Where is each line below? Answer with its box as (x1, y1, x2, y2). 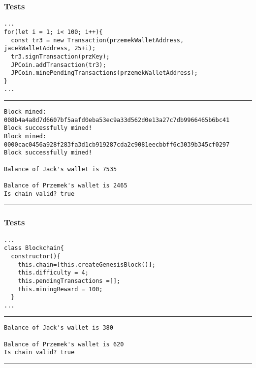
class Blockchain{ (4, 245, 64, 252)
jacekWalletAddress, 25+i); (4, 45, 96, 52)
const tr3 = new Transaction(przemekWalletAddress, (11, 36, 184, 44)
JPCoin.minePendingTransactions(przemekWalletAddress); (11, 69, 198, 77)
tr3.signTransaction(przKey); (11, 53, 110, 60)
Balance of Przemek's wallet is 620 (4, 340, 124, 348)
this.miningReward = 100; (18, 285, 103, 293)
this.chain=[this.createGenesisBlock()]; (18, 261, 156, 268)
